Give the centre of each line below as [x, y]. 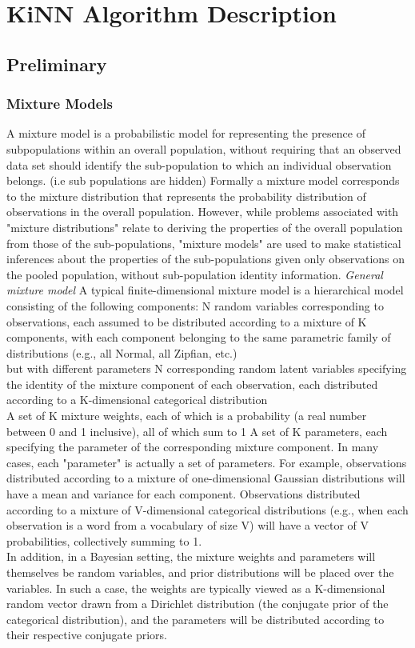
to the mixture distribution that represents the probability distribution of [186, 196]
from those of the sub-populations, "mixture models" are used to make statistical [204, 243]
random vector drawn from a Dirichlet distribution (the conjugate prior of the [198, 604]
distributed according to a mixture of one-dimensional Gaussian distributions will [206, 478]
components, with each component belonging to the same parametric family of [199, 337]
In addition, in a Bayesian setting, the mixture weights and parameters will [191, 556]
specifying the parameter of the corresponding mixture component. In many [193, 447]
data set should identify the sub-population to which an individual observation [199, 164]
